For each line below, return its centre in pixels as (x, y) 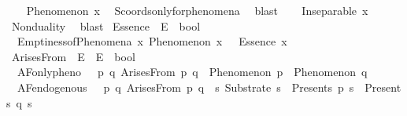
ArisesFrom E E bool (73, 56)
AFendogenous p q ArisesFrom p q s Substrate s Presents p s (185, 87)
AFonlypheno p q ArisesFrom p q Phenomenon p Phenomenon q (192, 72)
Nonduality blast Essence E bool (106, 25)
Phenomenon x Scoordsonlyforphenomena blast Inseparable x (197, 10)
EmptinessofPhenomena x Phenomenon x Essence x (152, 41)
